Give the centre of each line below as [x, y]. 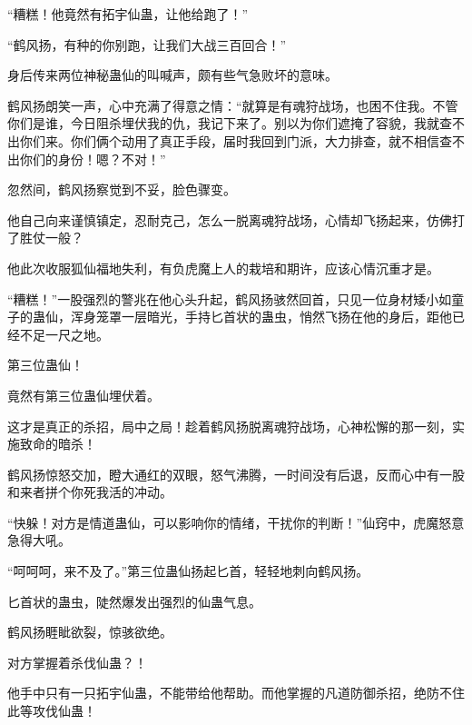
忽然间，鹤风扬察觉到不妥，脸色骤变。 [122, 189]
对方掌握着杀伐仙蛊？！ [77, 662]
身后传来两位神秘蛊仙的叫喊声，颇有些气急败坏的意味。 [172, 75]
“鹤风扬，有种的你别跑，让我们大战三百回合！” [147, 44]
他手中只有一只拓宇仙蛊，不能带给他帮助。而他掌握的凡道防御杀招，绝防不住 [236, 693]
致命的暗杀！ [58, 444]
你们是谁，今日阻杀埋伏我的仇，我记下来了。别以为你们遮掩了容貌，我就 [223, 123]
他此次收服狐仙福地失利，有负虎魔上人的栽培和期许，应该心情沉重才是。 [223, 268]
